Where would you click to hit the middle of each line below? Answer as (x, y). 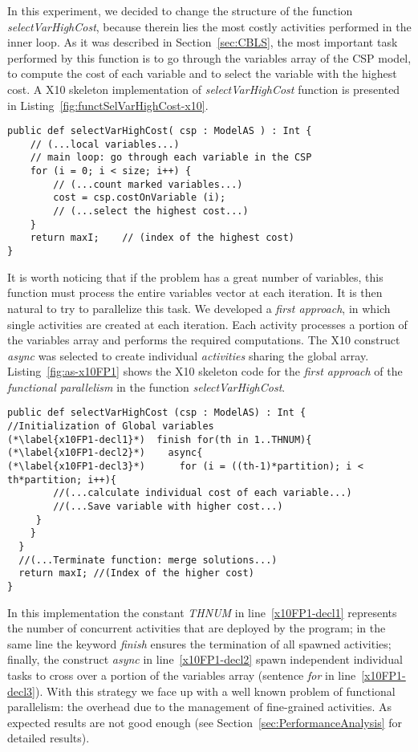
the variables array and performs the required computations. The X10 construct (204, 340)
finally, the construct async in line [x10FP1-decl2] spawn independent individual (205, 659)
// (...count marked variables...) (148, 184)
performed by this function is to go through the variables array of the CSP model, (209, 57)
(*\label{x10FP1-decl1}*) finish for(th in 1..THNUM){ (160, 439)
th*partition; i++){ (62, 480)
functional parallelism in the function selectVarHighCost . (146, 386)
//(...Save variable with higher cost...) (168, 507)
